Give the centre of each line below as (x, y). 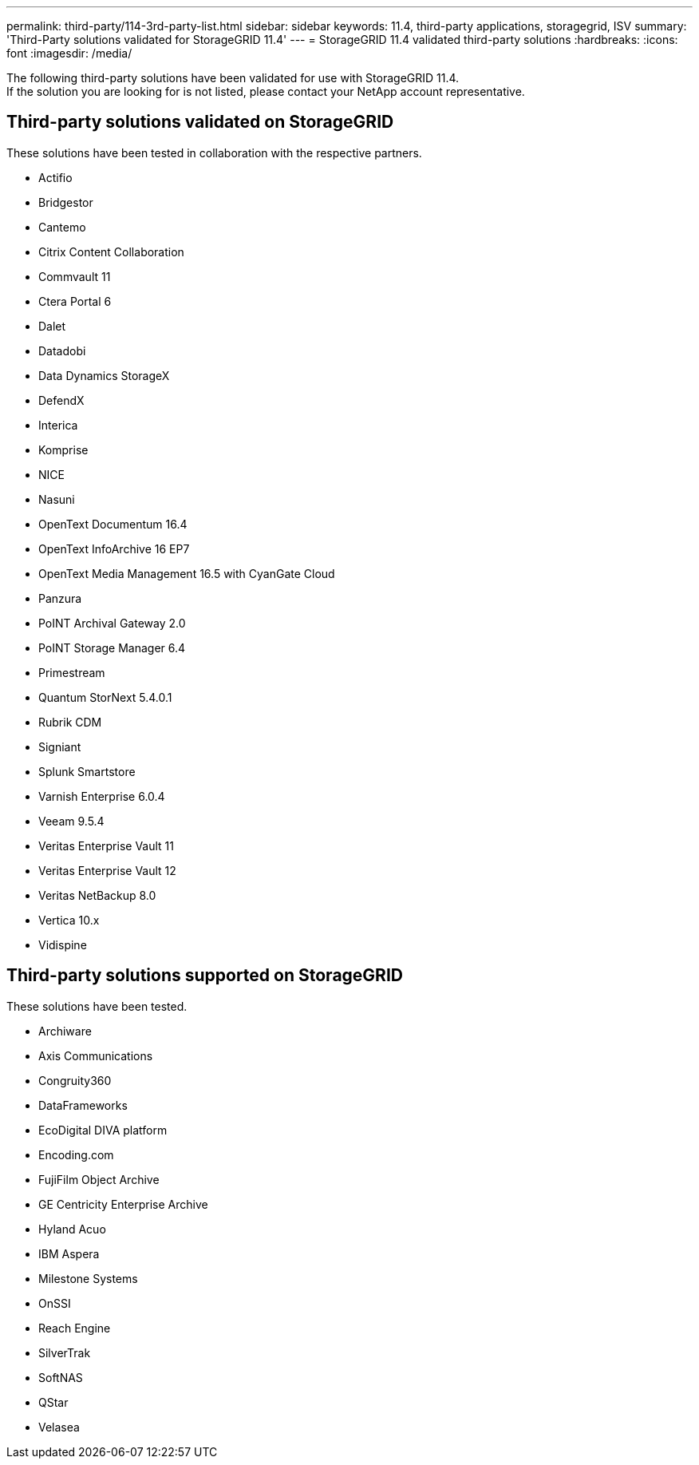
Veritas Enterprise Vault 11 (106, 845)
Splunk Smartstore (87, 771)
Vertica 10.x (69, 920)
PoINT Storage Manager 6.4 (112, 647)
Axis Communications (96, 1055)
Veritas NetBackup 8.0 (97, 895)
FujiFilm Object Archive (99, 1179)
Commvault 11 (75, 276)
